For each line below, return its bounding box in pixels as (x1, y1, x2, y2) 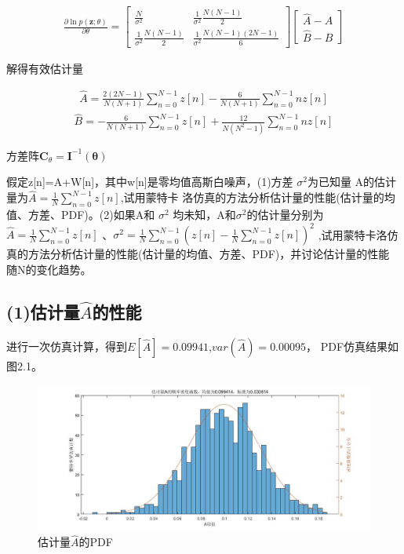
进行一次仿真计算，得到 (6, 337, 127, 354)
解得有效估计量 (6, 60, 83, 76)
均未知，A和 (173, 206, 236, 223)
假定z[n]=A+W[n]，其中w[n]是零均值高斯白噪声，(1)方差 (6, 173, 293, 190)
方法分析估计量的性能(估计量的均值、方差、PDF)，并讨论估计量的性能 (27, 246, 390, 262)
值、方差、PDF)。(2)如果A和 (6, 206, 155, 223)
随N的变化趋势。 (6, 261, 92, 277)
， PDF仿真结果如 (306, 337, 399, 354)
